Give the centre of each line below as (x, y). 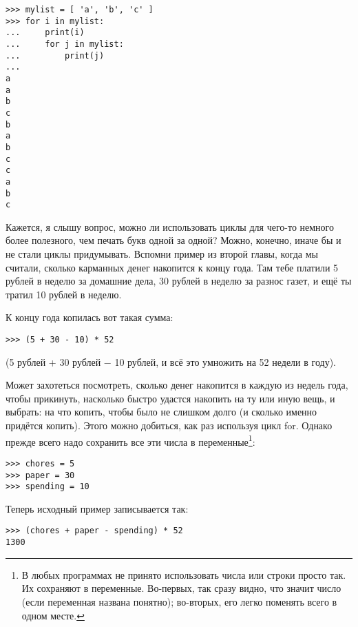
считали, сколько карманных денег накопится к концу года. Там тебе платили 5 (172, 267)
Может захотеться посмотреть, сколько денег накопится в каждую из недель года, (177, 385)
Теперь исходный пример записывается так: (97, 508)
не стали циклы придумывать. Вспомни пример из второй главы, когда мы (162, 254)
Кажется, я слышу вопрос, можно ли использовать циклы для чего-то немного (170, 226)
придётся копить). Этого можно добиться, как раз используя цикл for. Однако (169, 425)
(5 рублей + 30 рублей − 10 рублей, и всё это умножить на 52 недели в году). (171, 361)
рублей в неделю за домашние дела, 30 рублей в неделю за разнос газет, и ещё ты (179, 281)
